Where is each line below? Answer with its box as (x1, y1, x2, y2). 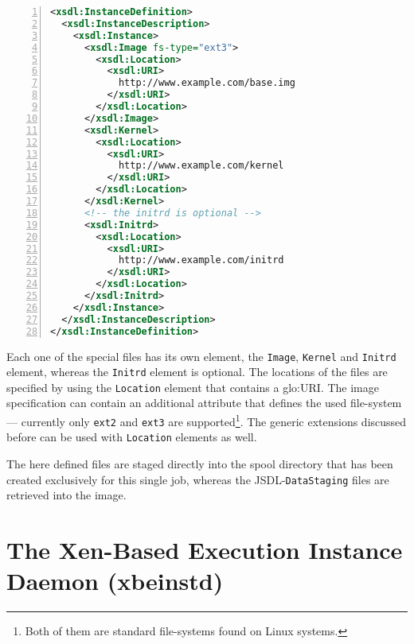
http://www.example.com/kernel (118, 160, 284, 172)
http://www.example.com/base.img (118, 77, 295, 89)
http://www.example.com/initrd (118, 254, 284, 266)
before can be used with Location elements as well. (6, 429, 257, 445)
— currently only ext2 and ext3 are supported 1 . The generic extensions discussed (6, 411, 407, 429)
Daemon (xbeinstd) (6, 564, 224, 597)
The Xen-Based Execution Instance (6, 533, 403, 566)
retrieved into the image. (6, 487, 127, 503)
